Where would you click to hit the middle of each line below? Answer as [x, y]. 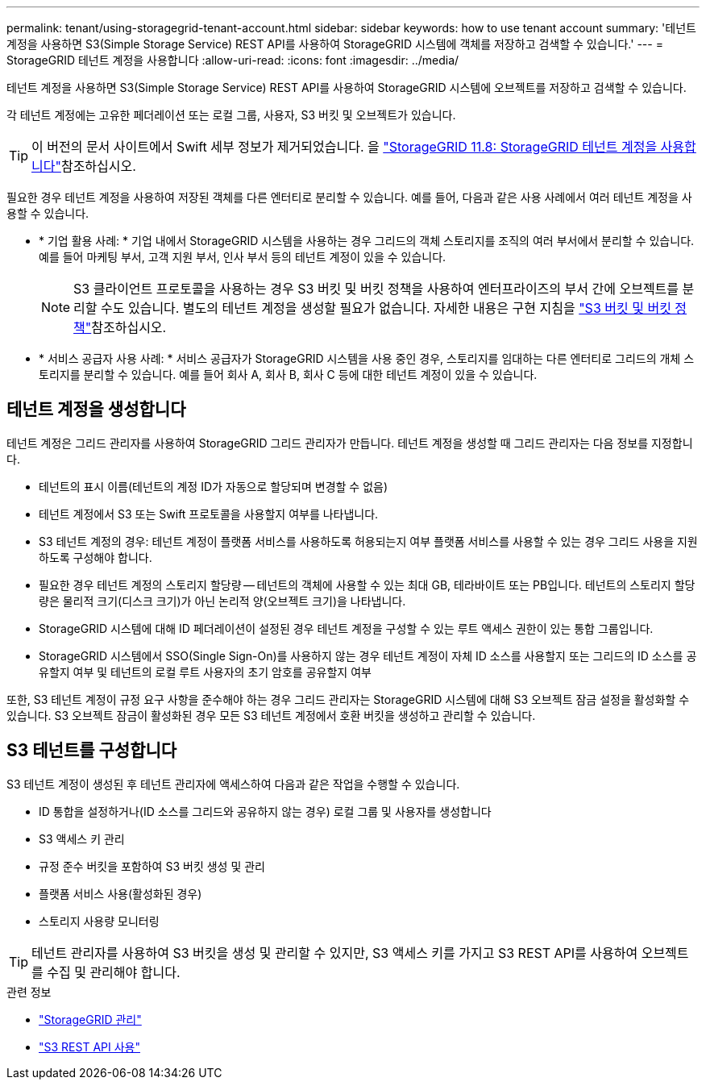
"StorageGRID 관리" [90, 1019]
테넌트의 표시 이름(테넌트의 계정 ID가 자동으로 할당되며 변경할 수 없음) [214, 486]
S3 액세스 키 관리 [82, 838]
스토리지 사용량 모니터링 [99, 921]
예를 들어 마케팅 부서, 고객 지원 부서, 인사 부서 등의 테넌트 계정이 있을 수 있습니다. [243, 257]
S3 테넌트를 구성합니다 [92, 751]
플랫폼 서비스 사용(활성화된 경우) [120, 893]
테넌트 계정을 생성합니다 [96, 410]
